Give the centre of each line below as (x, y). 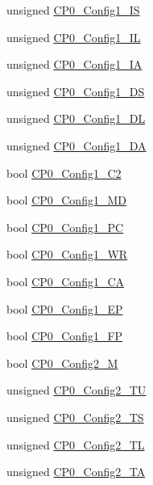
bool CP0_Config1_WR (67, 254)
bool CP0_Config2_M (62, 363)
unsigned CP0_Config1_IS (73, 10)
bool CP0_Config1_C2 (64, 173)
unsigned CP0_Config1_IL (74, 37)
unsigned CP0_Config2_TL (76, 444)
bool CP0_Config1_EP (65, 308)
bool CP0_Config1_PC (65, 227)
